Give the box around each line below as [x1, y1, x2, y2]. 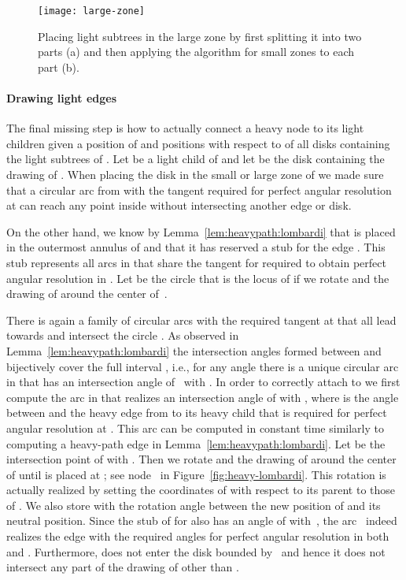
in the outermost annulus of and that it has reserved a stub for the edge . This [6, 239, 386, 255]
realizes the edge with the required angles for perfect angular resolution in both [6, 528, 389, 545]
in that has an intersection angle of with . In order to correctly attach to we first [6, 374, 400, 390]
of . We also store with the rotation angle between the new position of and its [6, 496, 381, 513]
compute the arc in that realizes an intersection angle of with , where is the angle [6, 389, 399, 405]
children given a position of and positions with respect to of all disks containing [6, 135, 390, 151]
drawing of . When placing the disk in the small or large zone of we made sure [6, 166, 384, 183]
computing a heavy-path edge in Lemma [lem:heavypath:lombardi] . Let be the [6, 435, 386, 452]
